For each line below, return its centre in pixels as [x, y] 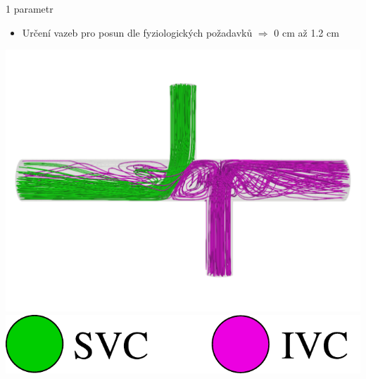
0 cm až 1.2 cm [307, 32]
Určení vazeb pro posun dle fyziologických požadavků [137, 32]
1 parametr [30, 8]
